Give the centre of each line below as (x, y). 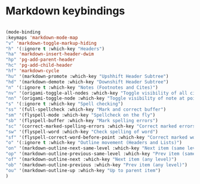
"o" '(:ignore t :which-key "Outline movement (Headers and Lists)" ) (94, 143)
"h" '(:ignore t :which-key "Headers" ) (55, 49)
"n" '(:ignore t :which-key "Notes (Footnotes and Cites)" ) (82, 88)
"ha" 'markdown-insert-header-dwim (50, 54)
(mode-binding (23, 32)
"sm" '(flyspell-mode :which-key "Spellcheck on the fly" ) (81, 115)
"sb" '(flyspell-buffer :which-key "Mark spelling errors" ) (82, 120)
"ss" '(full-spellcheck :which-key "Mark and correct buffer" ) (86, 110)
